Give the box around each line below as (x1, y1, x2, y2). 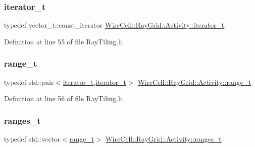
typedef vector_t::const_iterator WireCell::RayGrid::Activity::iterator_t (4, 20, 225, 30)
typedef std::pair (4, 76, 54, 87)
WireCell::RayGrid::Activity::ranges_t (105, 134, 222, 144)
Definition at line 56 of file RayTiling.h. (4, 93, 124, 104)
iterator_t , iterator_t (63, 76, 126, 87)
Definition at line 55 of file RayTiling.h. (4, 36, 124, 46)
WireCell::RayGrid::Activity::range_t (138, 76, 251, 87)
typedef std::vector (4, 134, 60, 144)
